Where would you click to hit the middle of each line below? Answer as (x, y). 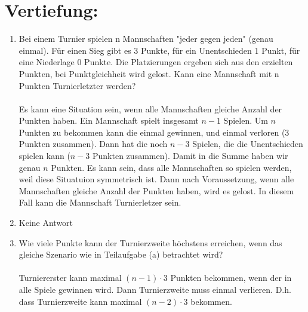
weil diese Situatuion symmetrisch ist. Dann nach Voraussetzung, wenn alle (156, 179)
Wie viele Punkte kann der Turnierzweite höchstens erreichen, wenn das (150, 242)
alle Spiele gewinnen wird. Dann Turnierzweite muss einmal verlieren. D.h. (155, 289)
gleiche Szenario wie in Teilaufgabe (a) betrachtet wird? (121, 254)
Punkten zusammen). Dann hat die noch (93, 144)
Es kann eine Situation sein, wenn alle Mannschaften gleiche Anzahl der (150, 108)
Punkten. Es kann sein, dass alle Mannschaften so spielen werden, (171, 167)
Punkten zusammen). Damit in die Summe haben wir (190, 156)
